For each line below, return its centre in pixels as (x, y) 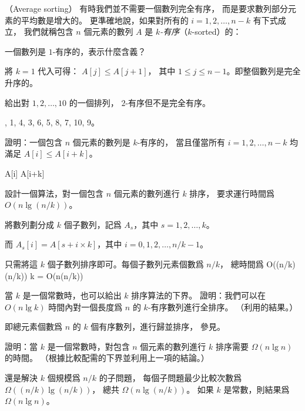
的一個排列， (94, 102)
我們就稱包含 (48, 32)
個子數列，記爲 (93, 224)
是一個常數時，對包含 (88, 346)
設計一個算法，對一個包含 (54, 193)
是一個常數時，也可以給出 (72, 295)
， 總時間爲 (242, 263)
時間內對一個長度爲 (86, 306)
